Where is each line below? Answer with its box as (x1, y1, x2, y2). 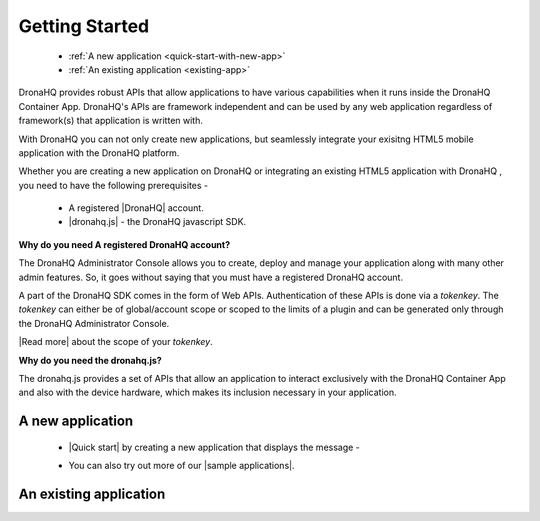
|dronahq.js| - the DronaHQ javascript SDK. (68, 216, 247, 228)
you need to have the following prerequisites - (18, 179, 209, 191)
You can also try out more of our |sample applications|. (68, 460, 295, 472)
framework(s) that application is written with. (18, 115, 204, 127)
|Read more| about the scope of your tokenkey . (18, 336, 214, 348)
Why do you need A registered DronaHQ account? (18, 238, 231, 250)
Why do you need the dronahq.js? (18, 354, 162, 366)
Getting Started (18, 15, 150, 37)
